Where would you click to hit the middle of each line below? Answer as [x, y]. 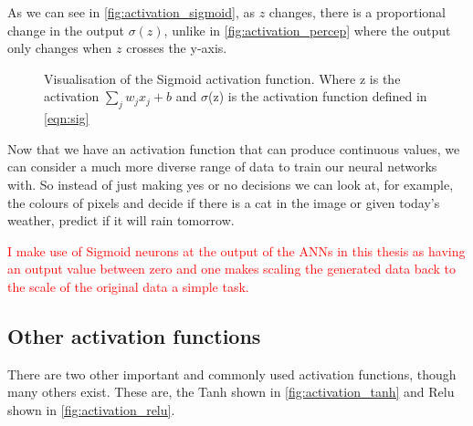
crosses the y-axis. [177, 48]
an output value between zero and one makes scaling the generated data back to [231, 269]
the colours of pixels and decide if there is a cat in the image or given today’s [224, 202]
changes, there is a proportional [357, 12]
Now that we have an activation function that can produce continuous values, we [234, 148]
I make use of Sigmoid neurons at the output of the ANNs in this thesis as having [236, 250]
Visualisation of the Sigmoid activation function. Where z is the [222, 78]
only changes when [60, 48]
